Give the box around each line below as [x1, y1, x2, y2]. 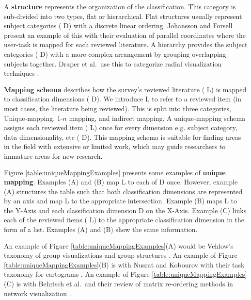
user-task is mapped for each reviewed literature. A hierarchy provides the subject [4, 39, 248, 50]
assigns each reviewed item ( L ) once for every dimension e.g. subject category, [4, 122, 237, 133]
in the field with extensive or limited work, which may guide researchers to [4, 141, 226, 151]
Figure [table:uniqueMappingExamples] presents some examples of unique [4, 167, 226, 177]
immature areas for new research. [4, 150, 103, 161]
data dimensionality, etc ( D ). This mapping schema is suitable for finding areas [4, 132, 241, 142]
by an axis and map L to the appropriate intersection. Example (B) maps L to [4, 196, 237, 206]
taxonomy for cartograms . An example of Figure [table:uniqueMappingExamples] [4, 269, 247, 279]
